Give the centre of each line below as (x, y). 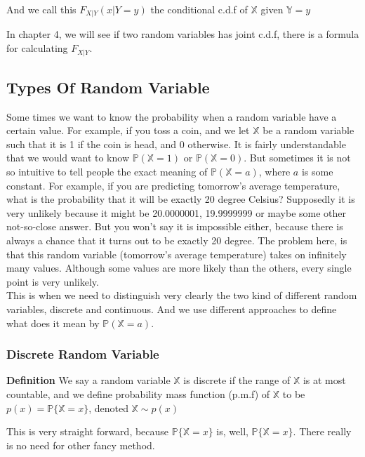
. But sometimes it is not (297, 158)
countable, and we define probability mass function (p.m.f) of (138, 394)
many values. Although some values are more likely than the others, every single (179, 268)
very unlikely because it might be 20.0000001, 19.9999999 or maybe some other (177, 212)
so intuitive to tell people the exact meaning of (107, 172)
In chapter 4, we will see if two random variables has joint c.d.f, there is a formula (183, 34)
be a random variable (308, 130)
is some (317, 172)
